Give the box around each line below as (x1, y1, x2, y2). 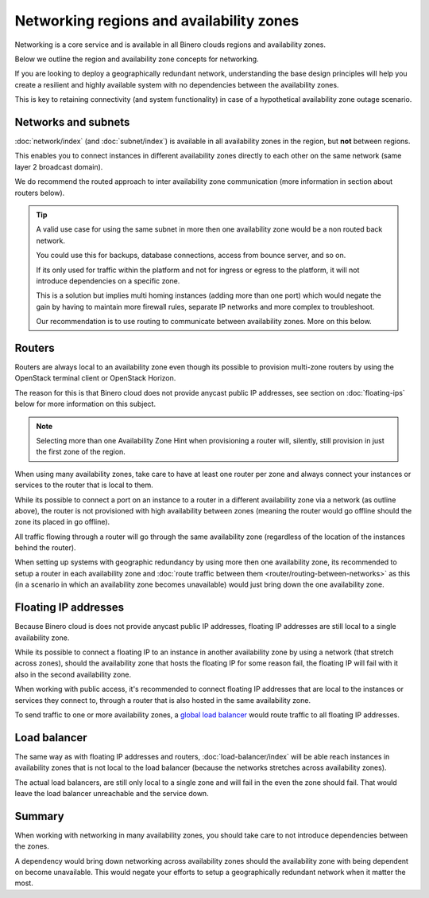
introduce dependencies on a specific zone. (36, 275, 180, 286)
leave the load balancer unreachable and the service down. (14, 788, 210, 798)
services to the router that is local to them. (14, 480, 154, 490)
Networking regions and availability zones (14, 12, 300, 29)
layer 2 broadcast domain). (14, 162, 103, 171)
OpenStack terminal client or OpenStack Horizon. (14, 373, 176, 383)
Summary (14, 809, 64, 823)
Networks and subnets (14, 115, 130, 129)
